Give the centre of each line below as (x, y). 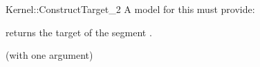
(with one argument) (49, 55)
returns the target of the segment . (79, 32)
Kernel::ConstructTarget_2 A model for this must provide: (130, 9)
